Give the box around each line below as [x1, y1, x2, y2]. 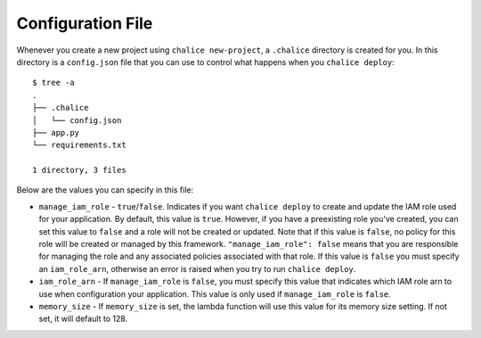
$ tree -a [32, 78, 75, 88]
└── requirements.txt [32, 140, 126, 151]
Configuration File [16, 13, 153, 33]
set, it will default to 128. [38, 313, 128, 325]
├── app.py [32, 128, 80, 137]
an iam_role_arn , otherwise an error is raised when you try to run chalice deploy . [38, 263, 356, 274]
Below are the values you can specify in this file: [16, 185, 194, 195]
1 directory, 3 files [32, 165, 126, 176]
